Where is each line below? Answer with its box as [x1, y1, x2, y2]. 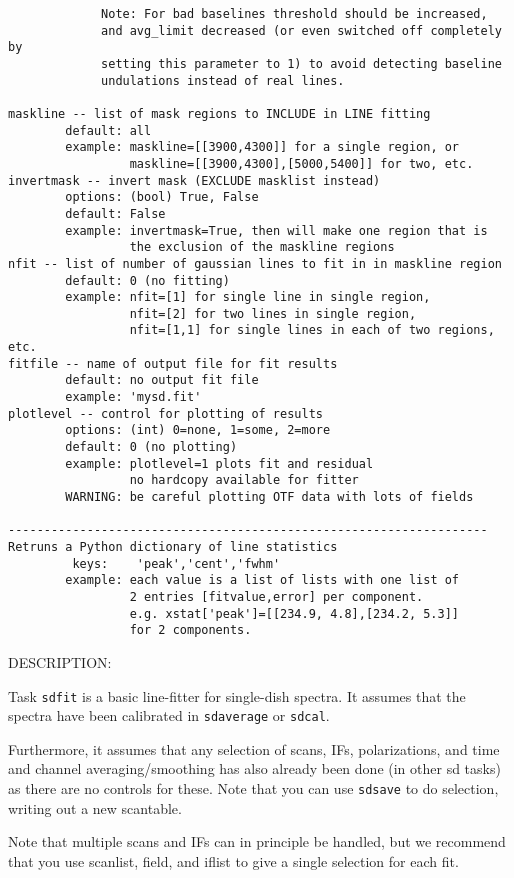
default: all [65, 123, 152, 138]
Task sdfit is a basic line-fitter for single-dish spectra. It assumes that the [8, 685, 466, 706]
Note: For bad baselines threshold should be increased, [101, 7, 488, 21]
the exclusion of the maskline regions [129, 240, 395, 255]
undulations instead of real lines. [101, 73, 345, 88]
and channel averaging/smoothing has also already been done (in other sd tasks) [8, 758, 501, 779]
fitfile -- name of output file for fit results [8, 356, 338, 371]
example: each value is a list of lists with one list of [65, 573, 460, 588]
